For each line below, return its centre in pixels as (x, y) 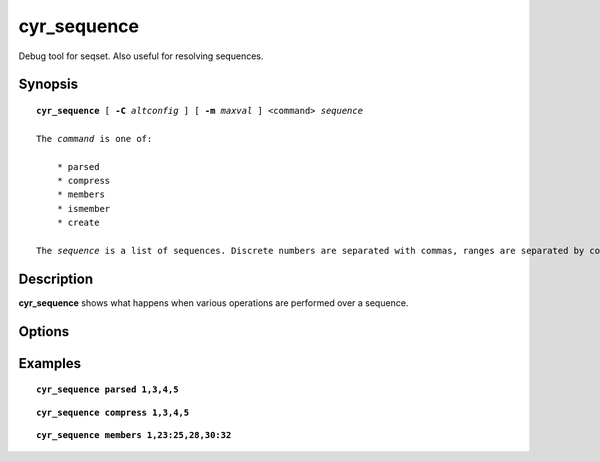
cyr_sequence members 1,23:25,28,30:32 (134, 434)
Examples (50, 363)
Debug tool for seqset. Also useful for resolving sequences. (141, 56)
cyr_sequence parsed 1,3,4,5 (107, 389)
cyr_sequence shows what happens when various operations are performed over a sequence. (213, 302)
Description (56, 278)
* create (78, 223)
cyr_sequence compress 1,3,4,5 (113, 412)
